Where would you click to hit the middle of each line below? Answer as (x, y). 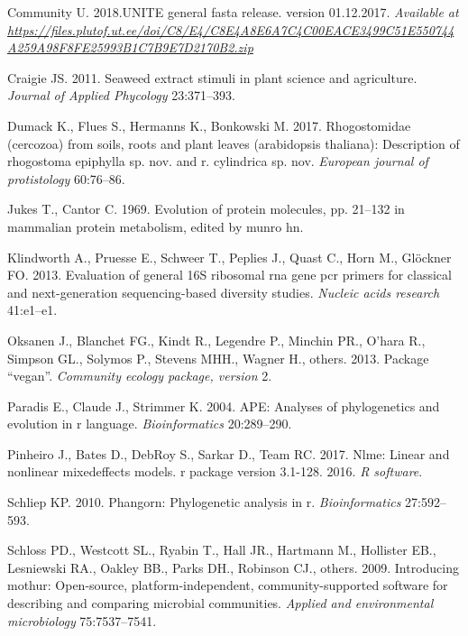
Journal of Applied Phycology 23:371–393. (122, 95)
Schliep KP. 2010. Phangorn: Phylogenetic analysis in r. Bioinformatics (204, 502)
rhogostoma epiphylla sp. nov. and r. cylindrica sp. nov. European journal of (218, 161)
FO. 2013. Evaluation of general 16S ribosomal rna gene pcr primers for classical (229, 275)
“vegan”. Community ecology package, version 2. (140, 376)
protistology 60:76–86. (66, 178)
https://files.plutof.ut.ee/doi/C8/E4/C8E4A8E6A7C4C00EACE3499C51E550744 (231, 29)
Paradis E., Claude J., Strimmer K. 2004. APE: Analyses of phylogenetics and (224, 406)
